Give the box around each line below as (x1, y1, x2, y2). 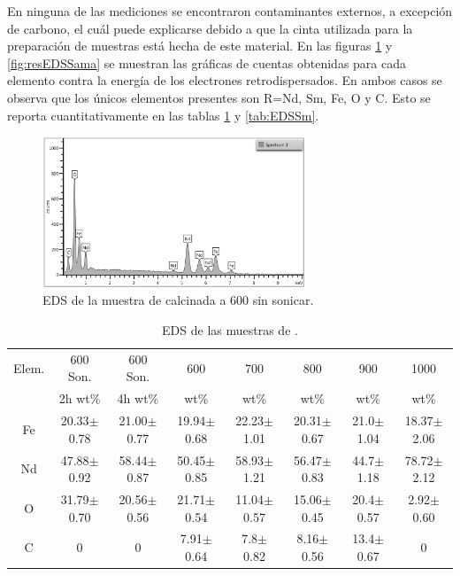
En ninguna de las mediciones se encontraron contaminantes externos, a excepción (7, 2, 453, 19)
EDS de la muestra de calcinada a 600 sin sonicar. (42, 291, 314, 309)
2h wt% (58, 389, 101, 408)
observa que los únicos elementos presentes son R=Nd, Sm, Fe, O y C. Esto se (7, 88, 431, 106)
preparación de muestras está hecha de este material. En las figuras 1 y (7, 36, 393, 55)
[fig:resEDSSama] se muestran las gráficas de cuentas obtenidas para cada (7, 53, 407, 72)
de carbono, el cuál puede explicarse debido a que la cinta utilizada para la (7, 19, 413, 37)
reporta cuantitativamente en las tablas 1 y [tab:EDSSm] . (7, 105, 319, 124)
